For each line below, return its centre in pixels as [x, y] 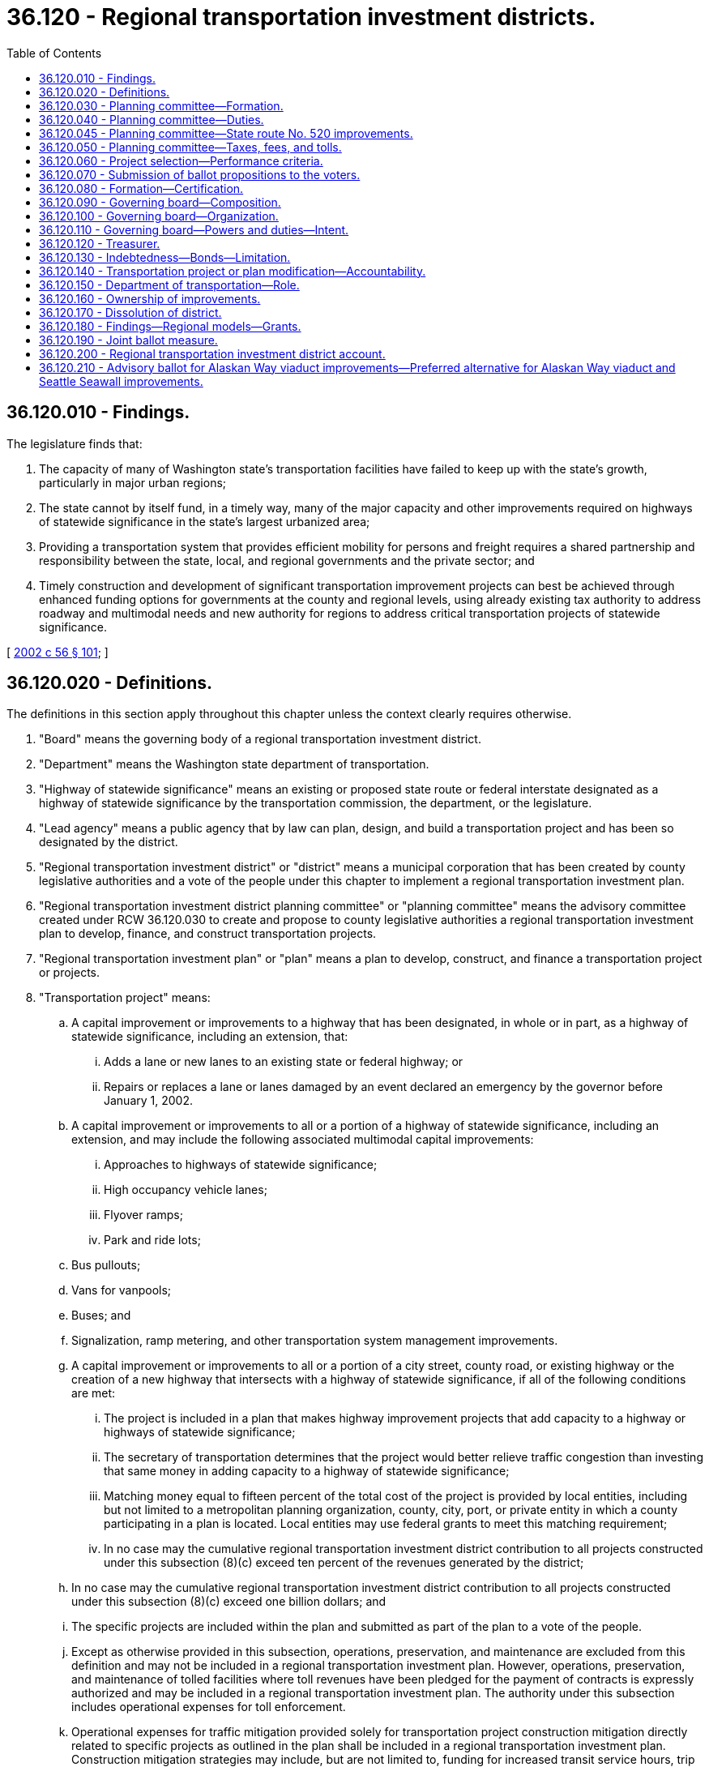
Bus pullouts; [106, 1265]
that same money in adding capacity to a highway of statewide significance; [307, 1471]
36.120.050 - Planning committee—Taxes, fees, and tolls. [190, 147]
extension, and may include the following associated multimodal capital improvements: [303, 1140]
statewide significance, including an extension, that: [210, 1037]
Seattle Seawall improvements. [121, 381]
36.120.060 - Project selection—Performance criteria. [181, 160]
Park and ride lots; [152, 1240]
